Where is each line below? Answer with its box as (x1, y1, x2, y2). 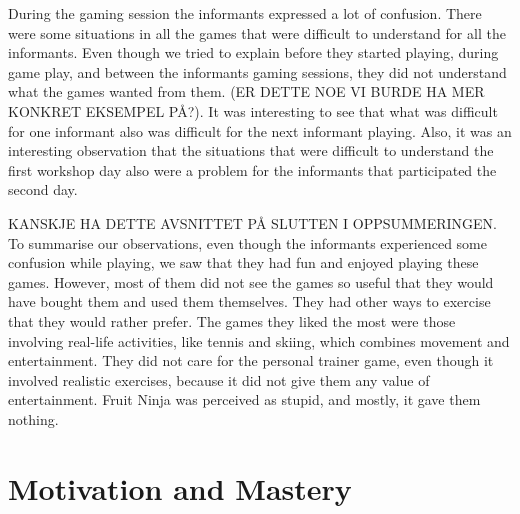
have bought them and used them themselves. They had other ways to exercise (8, 291, 491, 312)
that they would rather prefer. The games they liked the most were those (8, 310, 456, 331)
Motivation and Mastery (8, 467, 352, 508)
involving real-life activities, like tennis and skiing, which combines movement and (8, 330, 510, 351)
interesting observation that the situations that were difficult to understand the (8, 140, 494, 161)
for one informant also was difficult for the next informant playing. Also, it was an (8, 120, 512, 141)
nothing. (8, 408, 59, 429)
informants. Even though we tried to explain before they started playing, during (8, 42, 499, 63)
